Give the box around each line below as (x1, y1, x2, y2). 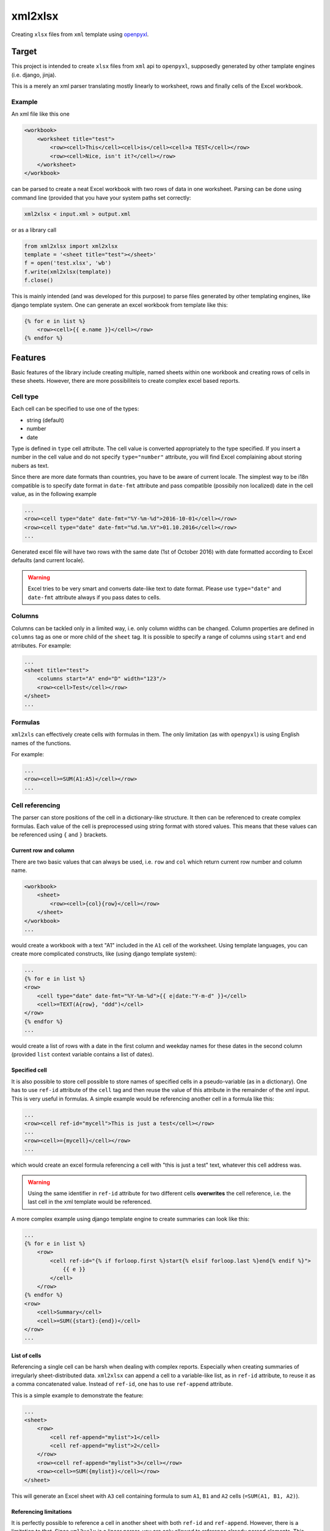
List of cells (11, 1352, 42, 1359)
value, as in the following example (11, 490, 97, 497)
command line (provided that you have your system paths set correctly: (11, 194, 191, 201)
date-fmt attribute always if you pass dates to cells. (28, 593, 161, 601)
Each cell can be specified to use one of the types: (11, 405, 139, 413)
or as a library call (11, 226, 57, 233)
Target (11, 47, 37, 57)
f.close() (24, 277, 54, 284)
